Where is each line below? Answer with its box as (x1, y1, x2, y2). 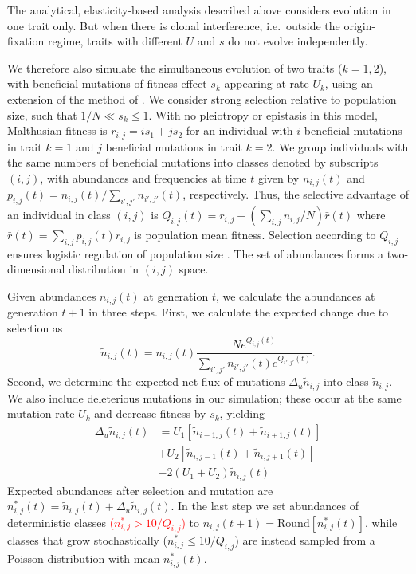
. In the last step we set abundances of (171, 497, 359, 514)
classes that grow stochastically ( (7, 532, 168, 548)
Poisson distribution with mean (7, 550, 160, 567)
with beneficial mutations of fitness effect (7, 75, 207, 92)
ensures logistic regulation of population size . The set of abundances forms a (7, 245, 383, 261)
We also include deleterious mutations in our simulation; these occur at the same (7, 389, 402, 406)
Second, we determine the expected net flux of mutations (7, 373, 285, 390)
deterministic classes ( (7, 513, 115, 530)
